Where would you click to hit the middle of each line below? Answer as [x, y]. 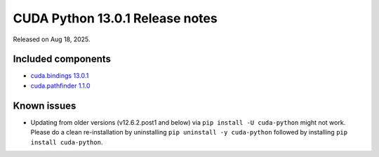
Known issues [45, 105]
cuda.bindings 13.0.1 [60, 76]
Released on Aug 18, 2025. [52, 39]
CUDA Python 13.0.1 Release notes [115, 18]
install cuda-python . [67, 142]
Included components [62, 59]
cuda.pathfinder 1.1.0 [60, 86]
